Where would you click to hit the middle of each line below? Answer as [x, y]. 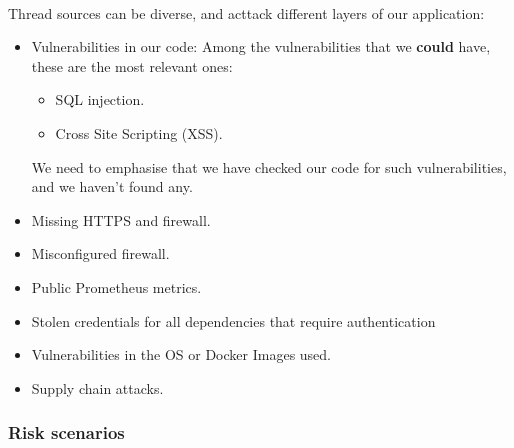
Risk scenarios [66, 432]
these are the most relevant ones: [132, 65]
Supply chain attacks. [97, 387]
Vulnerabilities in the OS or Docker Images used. [181, 354]
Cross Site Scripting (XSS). [139, 132]
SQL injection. [100, 99]
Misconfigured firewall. [100, 253]
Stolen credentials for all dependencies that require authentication [233, 320]
